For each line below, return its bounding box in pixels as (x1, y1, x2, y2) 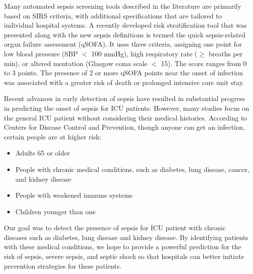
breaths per (209, 48, 243, 58)
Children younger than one (15, 206, 96, 216)
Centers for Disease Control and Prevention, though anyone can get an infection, (4, 122, 245, 132)
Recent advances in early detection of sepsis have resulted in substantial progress (4, 93, 245, 103)
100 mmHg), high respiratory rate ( (91, 48, 197, 58)
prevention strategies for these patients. (4, 260, 122, 271)
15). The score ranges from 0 (161, 58, 247, 68)
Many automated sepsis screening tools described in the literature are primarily (4, 1, 241, 11)
